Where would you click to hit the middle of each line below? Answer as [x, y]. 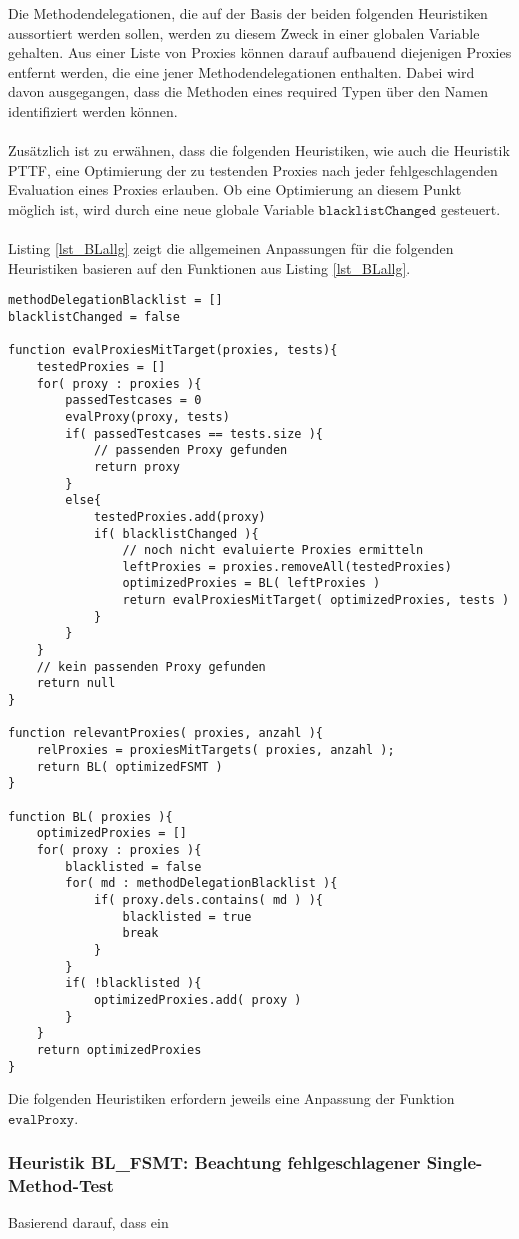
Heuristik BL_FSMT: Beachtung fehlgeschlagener [214, 1162]
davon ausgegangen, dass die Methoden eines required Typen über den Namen [248, 91]
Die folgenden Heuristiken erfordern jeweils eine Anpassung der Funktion [231, 1098]
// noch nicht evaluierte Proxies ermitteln [273, 550]
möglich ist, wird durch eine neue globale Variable [161, 208]
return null [76, 683]
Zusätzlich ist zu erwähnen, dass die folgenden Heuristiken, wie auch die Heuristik [259, 150]
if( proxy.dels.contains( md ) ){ [208, 899]
